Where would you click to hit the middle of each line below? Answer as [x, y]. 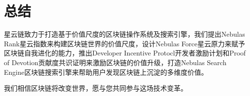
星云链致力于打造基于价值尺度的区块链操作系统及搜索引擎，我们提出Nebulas [125, 34]
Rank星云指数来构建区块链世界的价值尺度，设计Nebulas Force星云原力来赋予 [125, 43]
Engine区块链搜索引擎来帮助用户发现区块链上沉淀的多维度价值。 [106, 72]
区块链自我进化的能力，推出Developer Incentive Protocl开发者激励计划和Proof [125, 53]
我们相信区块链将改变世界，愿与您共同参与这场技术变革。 [96, 88]
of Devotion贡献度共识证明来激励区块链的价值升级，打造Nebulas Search [115, 62]
